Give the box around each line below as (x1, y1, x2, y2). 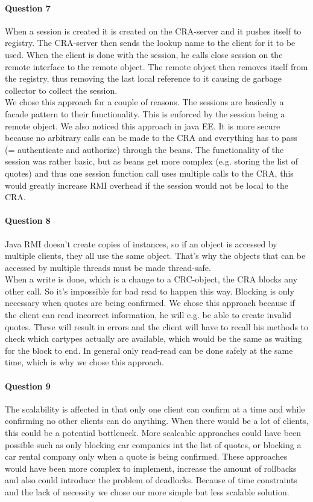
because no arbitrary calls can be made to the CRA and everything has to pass (5, 131, 297, 144)
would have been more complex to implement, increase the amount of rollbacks (5, 461, 297, 474)
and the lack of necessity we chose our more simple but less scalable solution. (5, 485, 289, 498)
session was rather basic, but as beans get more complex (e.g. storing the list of (5, 155, 299, 168)
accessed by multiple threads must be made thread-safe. (5, 261, 211, 273)
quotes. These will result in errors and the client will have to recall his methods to (5, 320, 309, 333)
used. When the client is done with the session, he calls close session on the (5, 48, 283, 60)
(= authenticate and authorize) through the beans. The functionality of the (5, 143, 284, 155)
